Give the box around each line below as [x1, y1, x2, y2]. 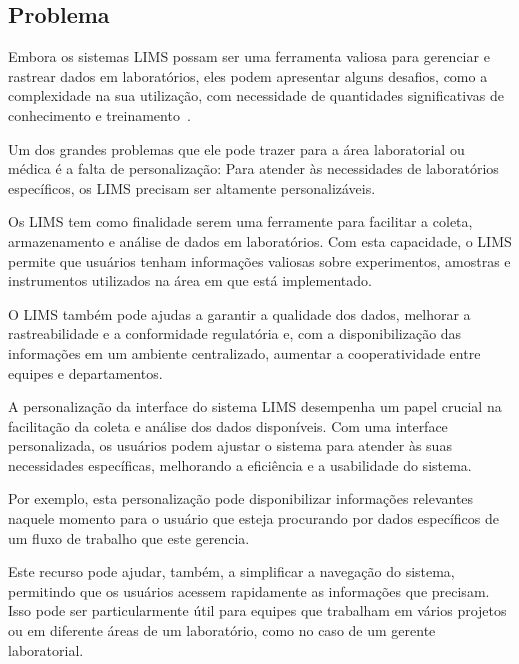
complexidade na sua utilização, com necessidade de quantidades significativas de [8, 85, 504, 106]
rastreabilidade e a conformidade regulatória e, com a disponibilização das [8, 323, 462, 344]
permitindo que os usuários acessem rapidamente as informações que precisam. [8, 580, 490, 601]
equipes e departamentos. [8, 362, 163, 383]
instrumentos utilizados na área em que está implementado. [8, 270, 372, 291]
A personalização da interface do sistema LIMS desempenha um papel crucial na [8, 396, 502, 417]
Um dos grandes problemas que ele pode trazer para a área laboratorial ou [8, 138, 465, 159]
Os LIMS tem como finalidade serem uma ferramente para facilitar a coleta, [8, 211, 473, 232]
